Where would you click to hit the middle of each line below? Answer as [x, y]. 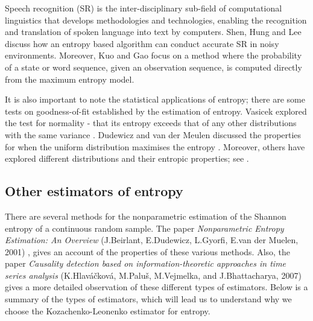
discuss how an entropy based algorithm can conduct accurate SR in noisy [142, 43]
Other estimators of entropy [94, 191]
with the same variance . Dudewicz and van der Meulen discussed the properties [153, 134]
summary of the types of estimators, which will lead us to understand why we [148, 299]
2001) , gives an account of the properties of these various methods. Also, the [148, 251]
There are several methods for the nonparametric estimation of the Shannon [146, 216]
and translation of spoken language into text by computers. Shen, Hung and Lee [153, 32]
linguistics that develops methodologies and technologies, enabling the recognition [156, 20]
